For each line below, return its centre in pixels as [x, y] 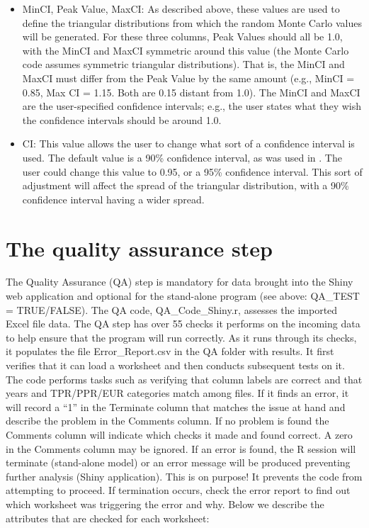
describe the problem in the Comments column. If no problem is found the [168, 421]
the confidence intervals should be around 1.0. [122, 119]
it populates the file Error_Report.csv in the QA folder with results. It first [170, 351]
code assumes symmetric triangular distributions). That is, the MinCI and [183, 64]
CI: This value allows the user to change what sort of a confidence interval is [188, 144]
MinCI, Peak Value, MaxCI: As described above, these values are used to [181, 9]
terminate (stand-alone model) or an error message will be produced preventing [178, 462]
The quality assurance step [139, 248]
